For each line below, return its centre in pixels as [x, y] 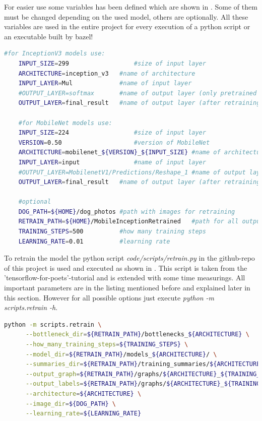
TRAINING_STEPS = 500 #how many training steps [112, 232]
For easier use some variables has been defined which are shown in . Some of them [131, 7]
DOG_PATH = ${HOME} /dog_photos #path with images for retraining [127, 212]
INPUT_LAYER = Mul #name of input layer [105, 83]
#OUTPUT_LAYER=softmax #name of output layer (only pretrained [138, 93]
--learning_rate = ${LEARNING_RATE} [83, 414]
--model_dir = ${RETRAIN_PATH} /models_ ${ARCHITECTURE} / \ [121, 354]
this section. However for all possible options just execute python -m [109, 297]
